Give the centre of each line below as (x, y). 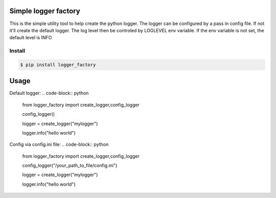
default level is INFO (31, 38)
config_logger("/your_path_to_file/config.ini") (70, 165)
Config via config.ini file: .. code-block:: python (59, 144)
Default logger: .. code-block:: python (49, 93)
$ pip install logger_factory (58, 65)
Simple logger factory (45, 11)
